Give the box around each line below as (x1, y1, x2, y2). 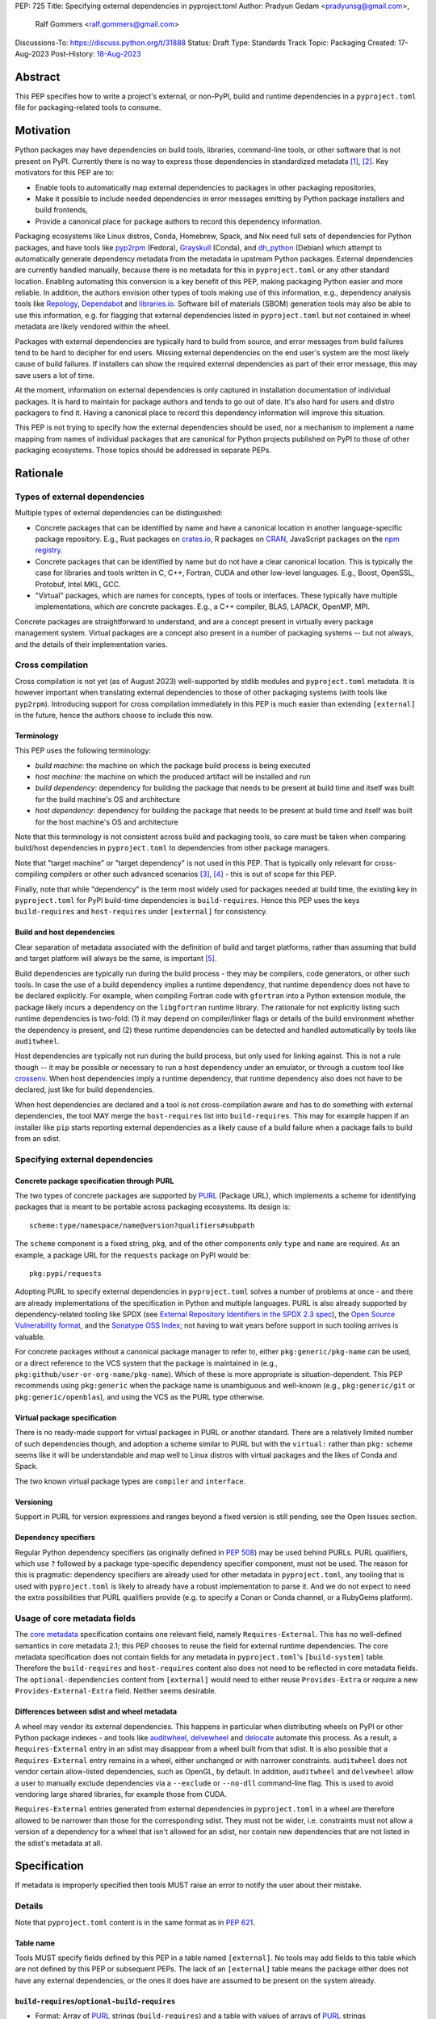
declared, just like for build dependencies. (15, 1085, 155, 1094)
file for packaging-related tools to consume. (15, 103, 161, 112)
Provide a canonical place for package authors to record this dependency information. (35, 216, 322, 226)
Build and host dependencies (15, 927, 115, 937)
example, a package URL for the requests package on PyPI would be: (15, 1250, 250, 1260)
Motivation (15, 124, 71, 137)
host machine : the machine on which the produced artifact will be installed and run (35, 772, 311, 782)
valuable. (15, 1332, 46, 1341)
